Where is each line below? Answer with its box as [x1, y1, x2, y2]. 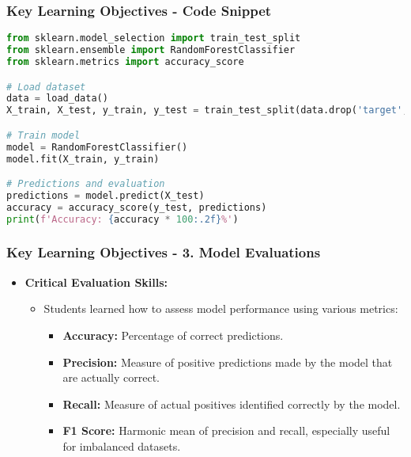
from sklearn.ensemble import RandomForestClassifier [6, 44, 296, 56]
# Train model [6, 129, 81, 141]
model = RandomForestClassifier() [6, 141, 188, 153]
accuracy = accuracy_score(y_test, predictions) [6, 201, 267, 213]
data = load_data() [6, 93, 108, 105]
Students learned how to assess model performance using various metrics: [43, 300, 398, 317]
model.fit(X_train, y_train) [6, 153, 160, 165]
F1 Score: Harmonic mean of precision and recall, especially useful [62, 422, 390, 439]
